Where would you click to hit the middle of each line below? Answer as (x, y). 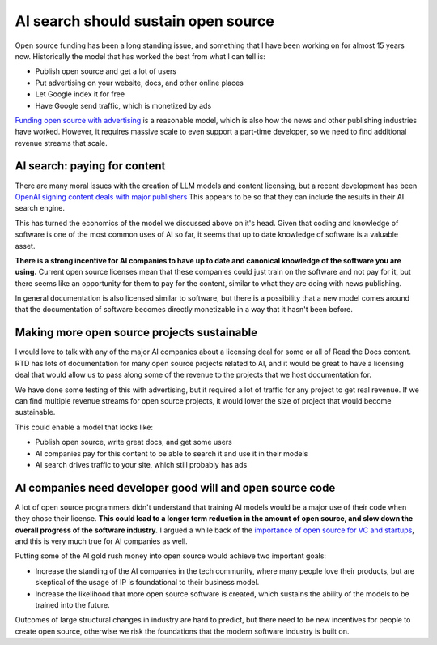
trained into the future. (72, 604)
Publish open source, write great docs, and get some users (134, 442)
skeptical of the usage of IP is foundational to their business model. (147, 583)
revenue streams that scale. (62, 143)
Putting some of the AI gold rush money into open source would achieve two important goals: (171, 556)
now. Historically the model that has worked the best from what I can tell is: (140, 56)
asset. (25, 246)
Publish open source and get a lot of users (106, 71)
